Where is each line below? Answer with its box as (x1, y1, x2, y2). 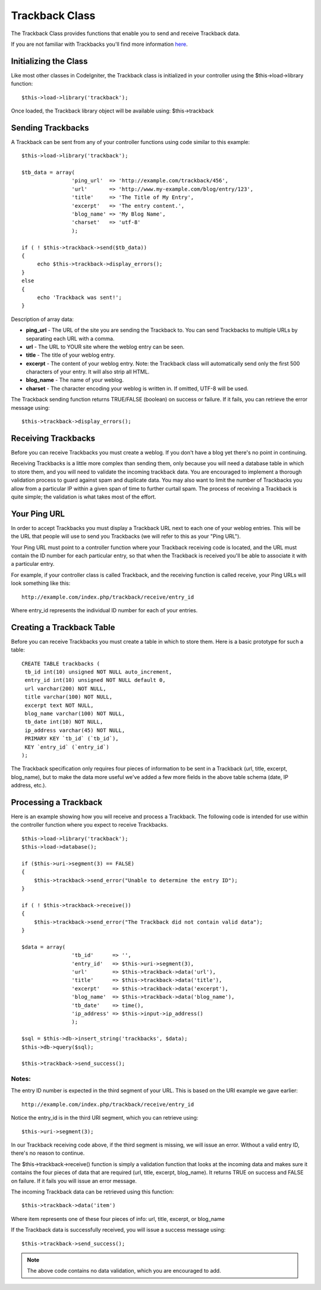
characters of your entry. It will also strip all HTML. (26, 368, 150, 375)
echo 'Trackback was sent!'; (37, 294, 122, 301)
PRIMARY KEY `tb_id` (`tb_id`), (24, 736, 119, 742)
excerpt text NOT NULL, (24, 702, 94, 709)
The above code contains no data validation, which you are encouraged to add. (27, 1267, 221, 1275)
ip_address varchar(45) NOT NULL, (24, 727, 125, 734)
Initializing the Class (11, 56, 88, 66)
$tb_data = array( (21, 169, 75, 176)
